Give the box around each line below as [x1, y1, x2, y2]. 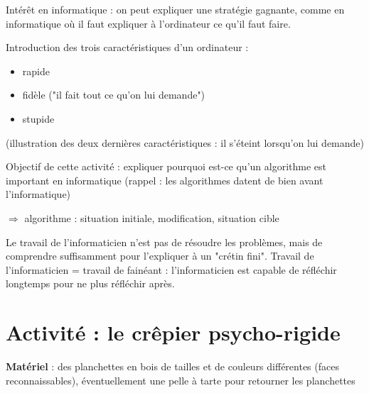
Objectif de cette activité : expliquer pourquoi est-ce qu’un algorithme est [6, 159, 326, 174]
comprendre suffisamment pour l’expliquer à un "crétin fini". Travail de [6, 248, 314, 263]
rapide [22, 63, 50, 78]
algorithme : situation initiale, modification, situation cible [24, 210, 279, 225]
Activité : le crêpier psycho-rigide [6, 318, 341, 347]
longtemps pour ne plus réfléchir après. [6, 276, 175, 291]
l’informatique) [6, 187, 71, 201]
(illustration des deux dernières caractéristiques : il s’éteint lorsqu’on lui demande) [6, 135, 365, 150]
